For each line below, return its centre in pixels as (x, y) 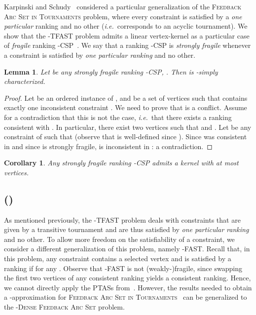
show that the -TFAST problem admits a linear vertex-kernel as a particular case (127, 35)
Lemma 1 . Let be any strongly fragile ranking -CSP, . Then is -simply (111, 71)
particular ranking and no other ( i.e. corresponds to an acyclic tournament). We (126, 26)
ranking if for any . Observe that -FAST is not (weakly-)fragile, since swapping (123, 268)
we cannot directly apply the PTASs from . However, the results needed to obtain (128, 287)
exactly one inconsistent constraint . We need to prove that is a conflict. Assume (126, 107)
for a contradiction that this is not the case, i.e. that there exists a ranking (118, 117)
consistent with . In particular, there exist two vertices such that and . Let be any (128, 127)
